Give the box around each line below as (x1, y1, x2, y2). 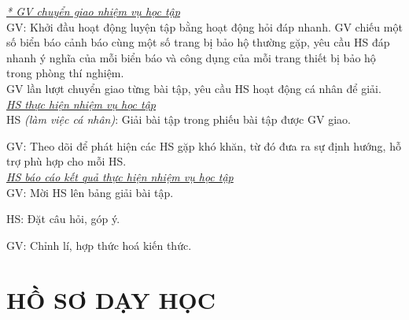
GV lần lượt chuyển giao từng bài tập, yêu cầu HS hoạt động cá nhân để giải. (6, 80, 381, 96)
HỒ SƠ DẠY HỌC (6, 283, 216, 315)
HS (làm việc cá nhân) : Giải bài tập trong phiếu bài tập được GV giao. (6, 111, 351, 128)
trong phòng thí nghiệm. (6, 65, 124, 81)
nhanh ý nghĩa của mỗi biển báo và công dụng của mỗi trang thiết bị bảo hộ (6, 49, 376, 65)
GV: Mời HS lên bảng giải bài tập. (6, 184, 174, 200)
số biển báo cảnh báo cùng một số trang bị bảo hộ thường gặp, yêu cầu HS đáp (6, 34, 390, 50)
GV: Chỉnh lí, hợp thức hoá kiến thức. (6, 236, 192, 253)
